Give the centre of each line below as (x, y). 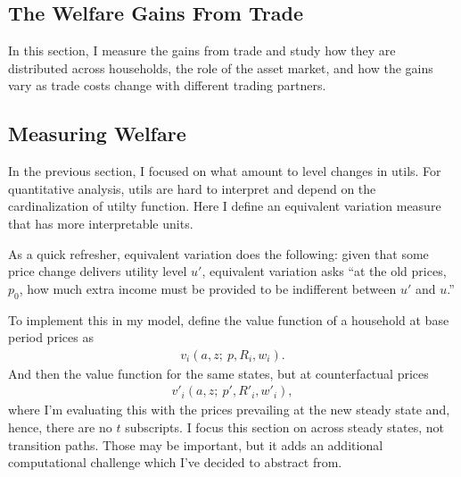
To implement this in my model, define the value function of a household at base (229, 319)
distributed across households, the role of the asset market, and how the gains (221, 67)
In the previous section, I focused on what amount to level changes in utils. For (225, 171)
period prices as (51, 337)
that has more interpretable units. (101, 223)
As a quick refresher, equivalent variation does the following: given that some (218, 253)
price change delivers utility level (98, 271)
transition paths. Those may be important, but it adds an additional (196, 444)
